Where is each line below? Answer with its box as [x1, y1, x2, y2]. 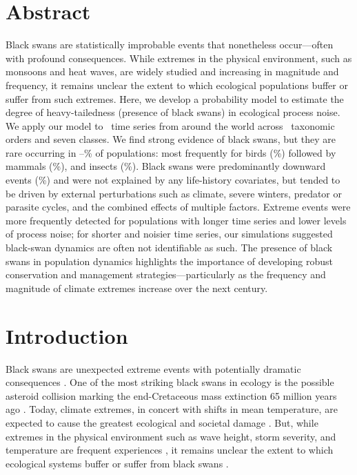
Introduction [6, 321, 128, 349]
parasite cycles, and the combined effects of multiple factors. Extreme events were [6, 200, 351, 214]
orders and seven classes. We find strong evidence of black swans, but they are [6, 132, 336, 146]
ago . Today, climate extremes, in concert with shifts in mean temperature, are [6, 402, 338, 416]
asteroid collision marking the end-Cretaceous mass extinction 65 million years [6, 388, 337, 403]
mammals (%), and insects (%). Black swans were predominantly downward [6, 159, 326, 173]
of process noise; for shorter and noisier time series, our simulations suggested [6, 226, 333, 241]
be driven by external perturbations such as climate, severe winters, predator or [6, 186, 343, 200]
